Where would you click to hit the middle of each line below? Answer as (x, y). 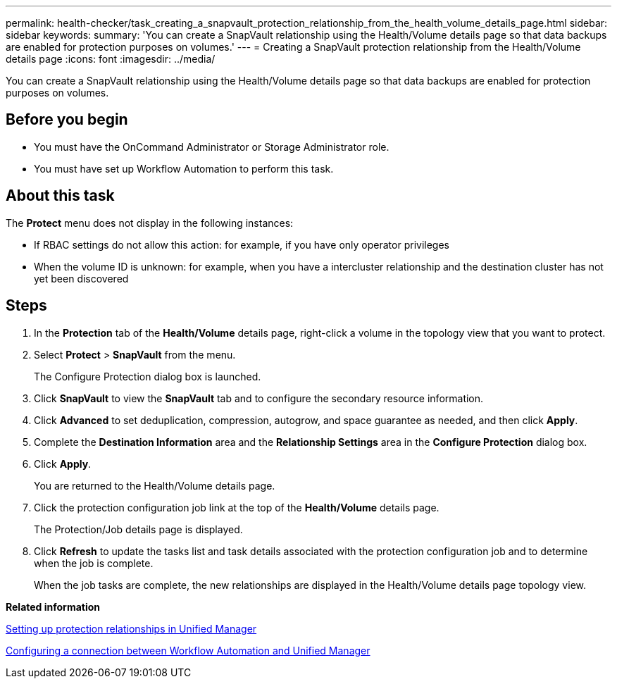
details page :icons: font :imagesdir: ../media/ (111, 59)
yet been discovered (81, 278)
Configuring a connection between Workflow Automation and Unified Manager (188, 650)
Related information (53, 607)
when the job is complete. (94, 563)
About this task (60, 196)
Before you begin (67, 120)
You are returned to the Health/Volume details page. (155, 485)
